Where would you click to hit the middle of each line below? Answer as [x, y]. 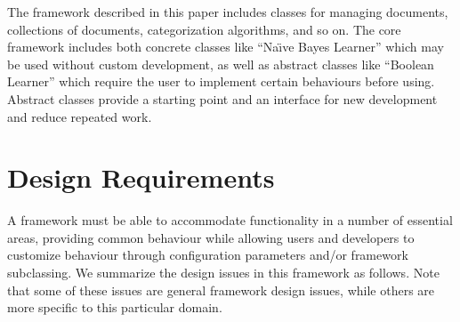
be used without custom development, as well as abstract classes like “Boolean [221, 64]
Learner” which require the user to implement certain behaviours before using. [221, 81]
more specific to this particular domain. [115, 307]
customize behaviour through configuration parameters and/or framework [208, 255]
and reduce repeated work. [80, 116]
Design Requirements [141, 177]
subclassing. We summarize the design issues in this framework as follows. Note [223, 273]
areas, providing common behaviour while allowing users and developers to [211, 237]
